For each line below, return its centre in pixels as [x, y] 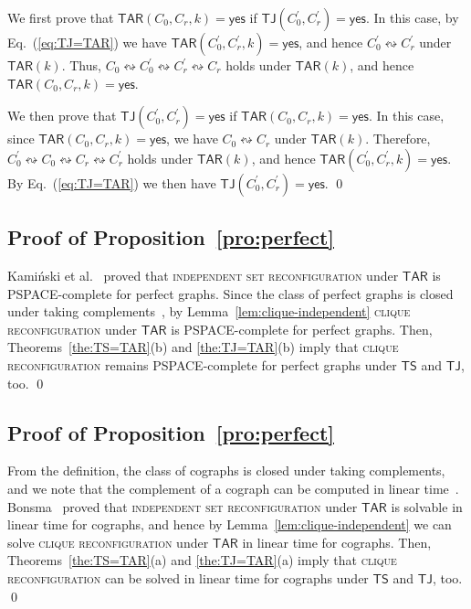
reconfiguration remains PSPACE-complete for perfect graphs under [202, 364]
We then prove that [62, 116]
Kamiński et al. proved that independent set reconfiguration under [203, 275]
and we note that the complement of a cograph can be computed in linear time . [233, 488]
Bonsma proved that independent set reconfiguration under [183, 506]
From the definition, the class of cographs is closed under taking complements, [226, 470]
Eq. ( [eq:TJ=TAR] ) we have [87, 42]
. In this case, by [412, 17]
